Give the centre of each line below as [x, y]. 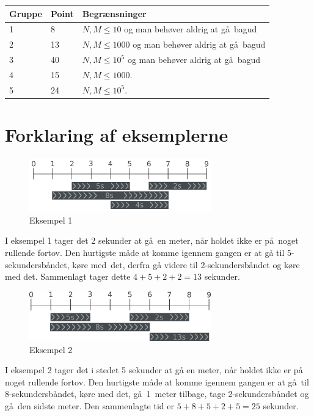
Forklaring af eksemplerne [117, 134]
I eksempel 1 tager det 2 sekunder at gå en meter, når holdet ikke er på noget [152, 240]
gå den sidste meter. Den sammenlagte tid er [89, 406]
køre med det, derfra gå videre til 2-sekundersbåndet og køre [186, 264]
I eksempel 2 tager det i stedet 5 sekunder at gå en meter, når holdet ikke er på [154, 370]
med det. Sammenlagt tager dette [68, 276]
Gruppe [26, 13]
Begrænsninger [114, 13]
